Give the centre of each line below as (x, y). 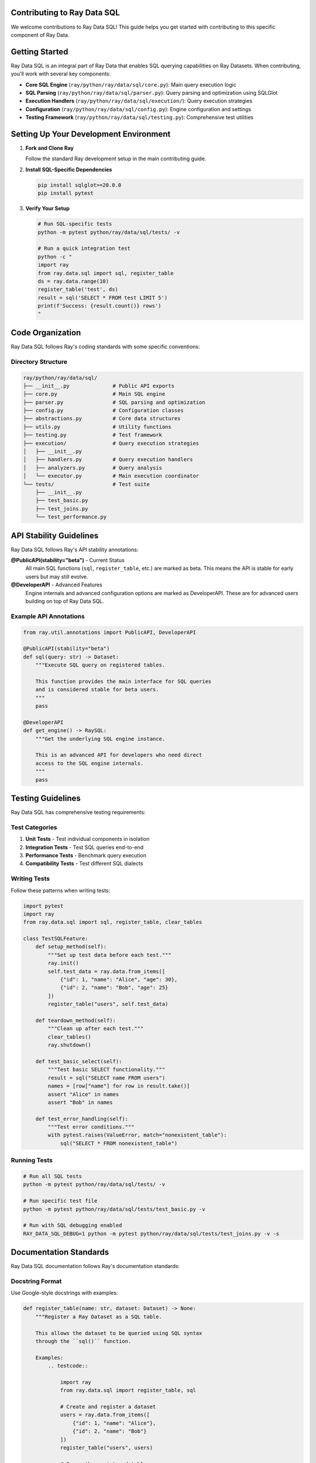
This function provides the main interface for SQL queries (123, 681)
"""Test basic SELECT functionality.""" (107, 1070)
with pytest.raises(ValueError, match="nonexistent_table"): (137, 1135)
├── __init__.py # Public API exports (99, 386)
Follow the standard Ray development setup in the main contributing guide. (116, 159)
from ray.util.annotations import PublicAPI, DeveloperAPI (109, 632)
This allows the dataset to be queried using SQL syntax (119, 1333)
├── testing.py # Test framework (92, 435)
